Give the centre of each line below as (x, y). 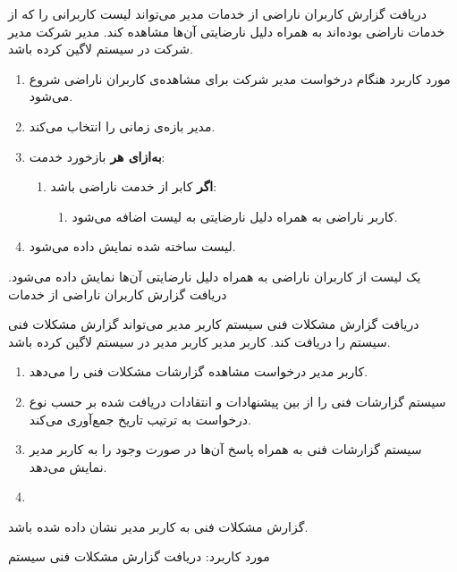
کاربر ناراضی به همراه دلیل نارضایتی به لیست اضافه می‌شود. (235, 216)
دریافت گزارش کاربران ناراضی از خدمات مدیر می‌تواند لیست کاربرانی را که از (218, 13)
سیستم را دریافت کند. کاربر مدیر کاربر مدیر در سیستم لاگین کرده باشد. (199, 341)
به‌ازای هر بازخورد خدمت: (97, 156)
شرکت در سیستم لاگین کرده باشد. (101, 49)
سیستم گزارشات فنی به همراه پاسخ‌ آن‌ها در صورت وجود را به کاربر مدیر (225, 449)
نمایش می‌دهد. (68, 466)
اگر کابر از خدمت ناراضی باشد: (134, 186)
